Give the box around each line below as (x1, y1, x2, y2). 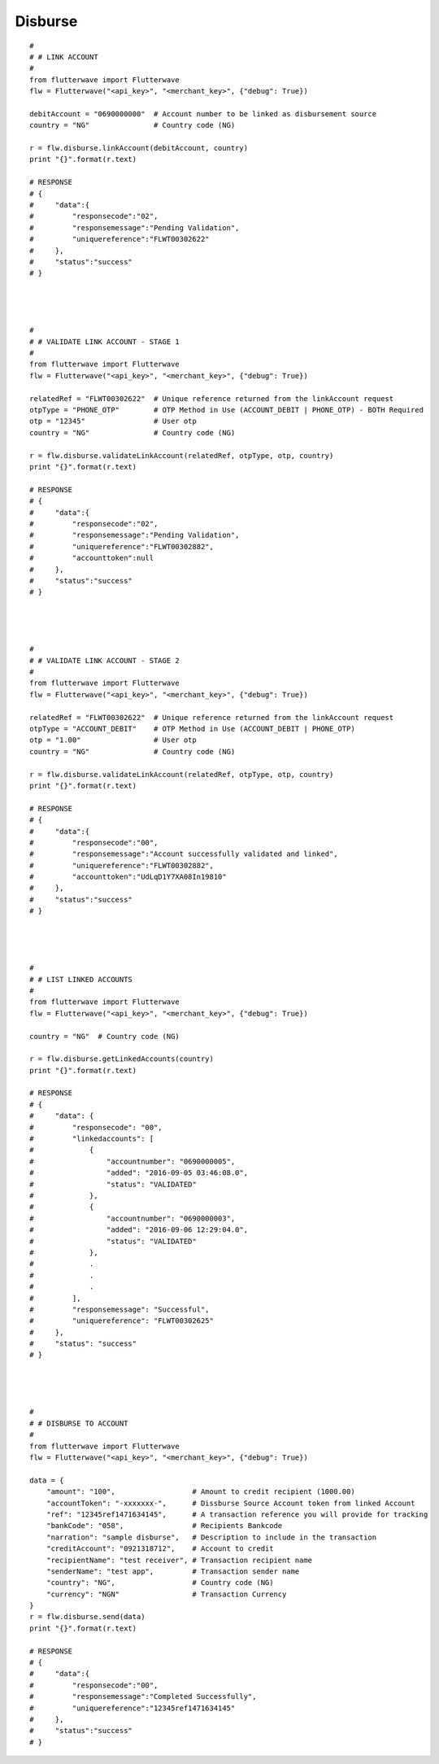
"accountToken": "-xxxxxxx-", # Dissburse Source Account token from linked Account (46, 1498, 415, 1508)
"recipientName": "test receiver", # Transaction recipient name (46, 1555, 313, 1565)
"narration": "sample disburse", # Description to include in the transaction (46, 1532, 377, 1542)
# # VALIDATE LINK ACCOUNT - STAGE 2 (29, 656, 180, 665)
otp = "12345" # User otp (29, 417, 197, 426)
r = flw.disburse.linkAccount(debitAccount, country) (29, 143, 248, 153)
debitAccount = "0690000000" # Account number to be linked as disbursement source (29, 109, 377, 118)
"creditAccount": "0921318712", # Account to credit (46, 1544, 274, 1553)
